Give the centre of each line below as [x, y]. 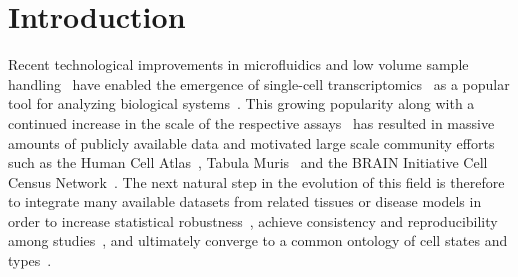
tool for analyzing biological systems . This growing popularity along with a [241, 103]
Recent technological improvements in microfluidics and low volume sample [238, 64]
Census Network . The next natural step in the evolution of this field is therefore [256, 181]
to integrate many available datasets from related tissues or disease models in [245, 201]
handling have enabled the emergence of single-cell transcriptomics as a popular [259, 83]
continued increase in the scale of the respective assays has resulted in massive [251, 122]
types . [30, 260]
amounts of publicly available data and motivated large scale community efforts [251, 142]
